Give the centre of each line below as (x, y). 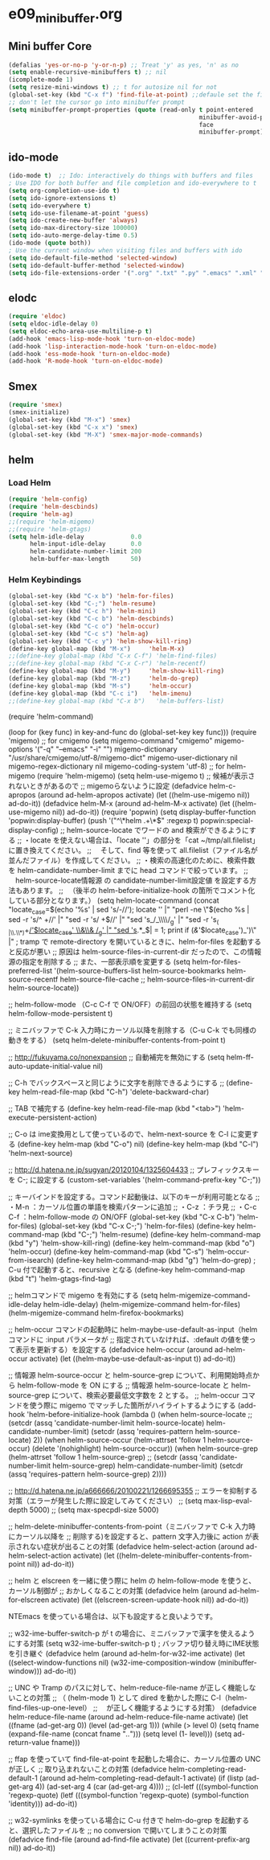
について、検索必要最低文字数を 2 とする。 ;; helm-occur (145, 1395)
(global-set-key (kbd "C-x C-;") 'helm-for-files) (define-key (137, 1226)
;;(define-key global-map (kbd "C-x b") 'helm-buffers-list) (117, 701)
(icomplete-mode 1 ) (41, 80)
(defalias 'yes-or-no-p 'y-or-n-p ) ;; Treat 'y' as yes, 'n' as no (124, 65)
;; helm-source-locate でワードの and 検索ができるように (154, 830)
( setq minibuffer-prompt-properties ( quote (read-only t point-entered (131, 109)
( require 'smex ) (35, 405)
